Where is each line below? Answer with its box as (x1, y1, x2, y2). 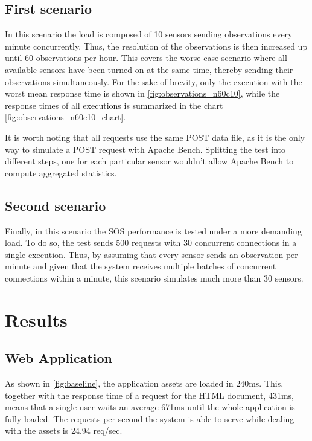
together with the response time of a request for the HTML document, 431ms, (5, 388, 294, 401)
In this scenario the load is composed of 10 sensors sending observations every (5, 28, 293, 40)
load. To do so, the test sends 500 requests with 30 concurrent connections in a (5, 236, 297, 249)
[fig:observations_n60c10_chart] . (5, 111, 126, 123)
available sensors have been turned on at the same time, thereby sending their (5, 63, 293, 76)
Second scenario (5, 196, 106, 214)
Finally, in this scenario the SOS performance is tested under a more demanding (5, 224, 302, 237)
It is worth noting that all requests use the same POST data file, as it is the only (5, 130, 305, 143)
